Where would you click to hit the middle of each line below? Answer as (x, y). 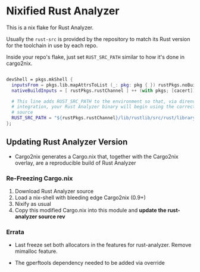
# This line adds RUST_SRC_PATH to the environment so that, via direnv (104, 101)
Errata (15, 232)
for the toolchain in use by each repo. (52, 45)
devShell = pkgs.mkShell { (40, 79)
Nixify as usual (33, 204)
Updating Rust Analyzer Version (67, 142)
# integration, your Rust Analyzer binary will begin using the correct (104, 107)
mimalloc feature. (36, 251)
